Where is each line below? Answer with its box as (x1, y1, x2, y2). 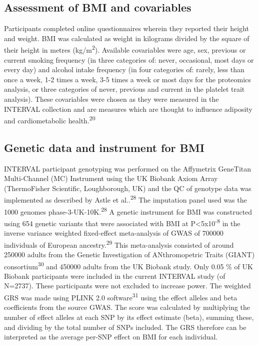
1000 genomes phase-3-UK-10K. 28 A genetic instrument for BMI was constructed (4, 205, 252, 217)
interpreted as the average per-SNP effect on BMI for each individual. (4, 331, 218, 342)
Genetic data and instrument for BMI (4, 139, 204, 155)
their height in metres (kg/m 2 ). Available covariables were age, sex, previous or (4, 43, 246, 55)
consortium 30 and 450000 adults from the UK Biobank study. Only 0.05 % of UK (4, 259, 253, 271)
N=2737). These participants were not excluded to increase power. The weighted (4, 280, 251, 291)
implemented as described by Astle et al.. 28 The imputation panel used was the (4, 193, 247, 205)
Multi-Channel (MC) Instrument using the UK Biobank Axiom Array (4, 173, 218, 184)
